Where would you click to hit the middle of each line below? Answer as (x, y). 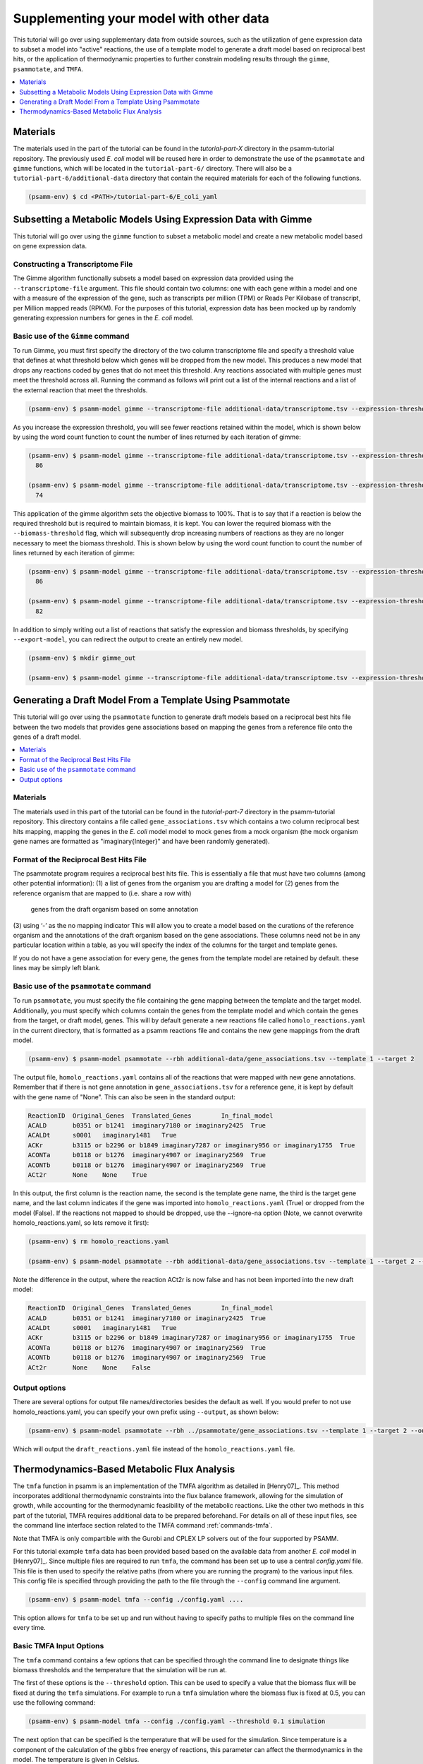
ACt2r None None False (89, 1367)
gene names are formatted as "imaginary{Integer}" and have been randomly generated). (142, 841)
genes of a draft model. (47, 737)
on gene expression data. (50, 246)
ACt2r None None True (87, 1174)
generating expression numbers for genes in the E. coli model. (103, 318)
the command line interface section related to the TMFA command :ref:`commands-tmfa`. (143, 1526)
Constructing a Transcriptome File (73, 264)
